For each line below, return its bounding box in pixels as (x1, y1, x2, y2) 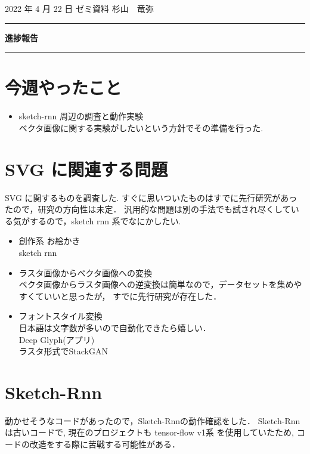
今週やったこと (5, 75, 122, 100)
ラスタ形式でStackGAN (18, 345, 108, 357)
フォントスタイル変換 (18, 310, 103, 322)
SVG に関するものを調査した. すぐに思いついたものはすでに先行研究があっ (5, 191, 297, 203)
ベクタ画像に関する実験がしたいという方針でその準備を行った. (18, 121, 263, 134)
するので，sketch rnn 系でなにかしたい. (29, 214, 181, 227)
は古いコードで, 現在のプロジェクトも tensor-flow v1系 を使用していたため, (5, 426, 294, 438)
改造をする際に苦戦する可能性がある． (29, 438, 180, 450)
